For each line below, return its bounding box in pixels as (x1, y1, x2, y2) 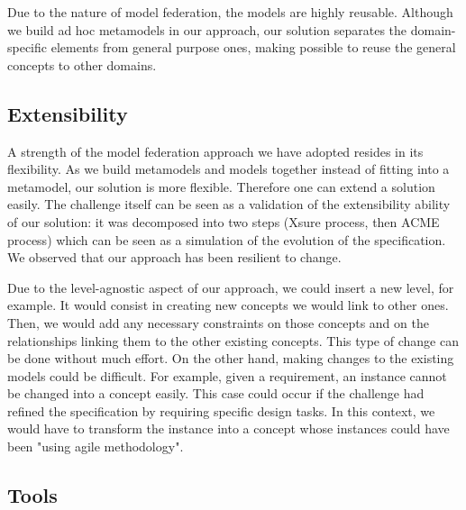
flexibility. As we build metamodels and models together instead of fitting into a (7, 159, 450, 178)
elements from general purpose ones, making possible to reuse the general (50, 38, 456, 57)
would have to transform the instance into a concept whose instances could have (7, 419, 450, 438)
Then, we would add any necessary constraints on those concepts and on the (7, 313, 429, 332)
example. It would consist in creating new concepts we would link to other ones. (7, 296, 449, 314)
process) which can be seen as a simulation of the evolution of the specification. (7, 230, 446, 249)
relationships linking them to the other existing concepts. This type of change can (7, 331, 459, 350)
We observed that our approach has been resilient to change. (7, 248, 342, 267)
